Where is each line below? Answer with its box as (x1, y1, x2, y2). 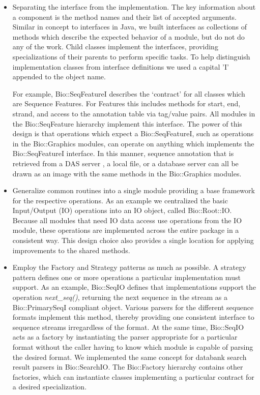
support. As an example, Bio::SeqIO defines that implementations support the (12, 282, 256, 292)
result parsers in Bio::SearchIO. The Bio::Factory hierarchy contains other (12, 361, 243, 372)
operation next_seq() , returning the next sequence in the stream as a (12, 292, 227, 302)
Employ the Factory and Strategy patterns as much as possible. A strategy (12, 262, 246, 272)
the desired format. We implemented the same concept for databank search (12, 351, 247, 362)
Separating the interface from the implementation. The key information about (12, 2, 256, 12)
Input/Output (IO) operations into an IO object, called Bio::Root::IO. (12, 205, 232, 216)
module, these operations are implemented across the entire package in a (12, 225, 239, 235)
